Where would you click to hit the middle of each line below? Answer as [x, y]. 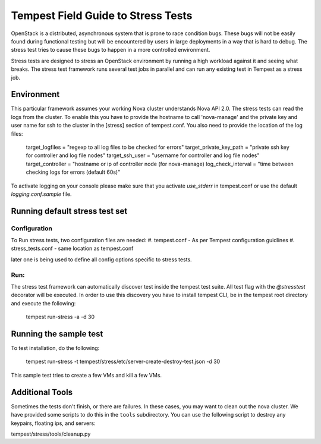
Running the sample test [57, 334]
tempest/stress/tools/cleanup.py [51, 434]
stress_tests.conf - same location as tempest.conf [72, 248]
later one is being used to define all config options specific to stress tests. [102, 259]
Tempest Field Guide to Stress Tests [102, 15]
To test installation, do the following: [55, 348]
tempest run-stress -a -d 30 [60, 317]
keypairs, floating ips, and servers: [53, 423]
